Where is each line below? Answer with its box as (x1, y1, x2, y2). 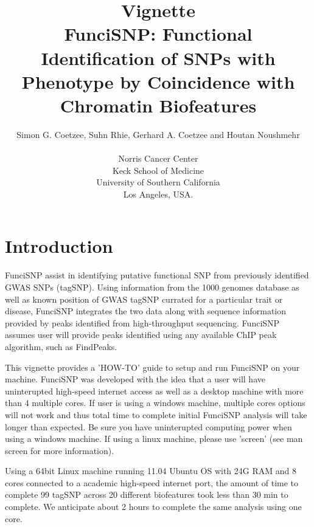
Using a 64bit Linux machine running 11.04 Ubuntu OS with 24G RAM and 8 (5, 464, 296, 477)
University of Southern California (96, 176, 220, 188)
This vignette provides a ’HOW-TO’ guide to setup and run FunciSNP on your (5, 360, 300, 373)
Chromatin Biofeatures (60, 92, 257, 117)
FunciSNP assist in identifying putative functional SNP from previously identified (5, 269, 309, 281)
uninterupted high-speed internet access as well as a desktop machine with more (5, 384, 304, 397)
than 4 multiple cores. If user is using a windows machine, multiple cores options (5, 396, 305, 409)
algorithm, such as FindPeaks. (5, 340, 117, 353)
